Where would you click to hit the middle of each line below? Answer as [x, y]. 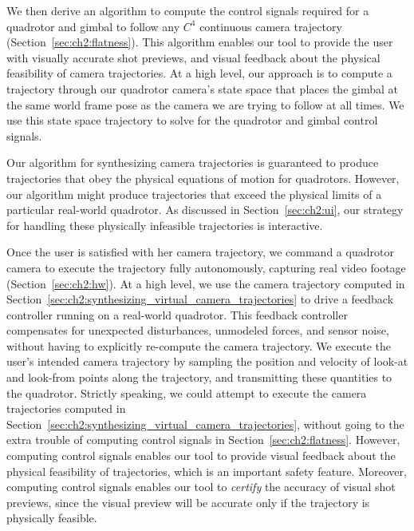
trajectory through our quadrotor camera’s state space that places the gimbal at [202, 88]
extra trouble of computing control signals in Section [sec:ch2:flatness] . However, [203, 440]
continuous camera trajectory [271, 26]
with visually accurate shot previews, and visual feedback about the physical [193, 57]
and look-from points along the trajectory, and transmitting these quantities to [199, 377]
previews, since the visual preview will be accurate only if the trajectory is [188, 502]
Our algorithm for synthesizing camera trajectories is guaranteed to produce [193, 162]
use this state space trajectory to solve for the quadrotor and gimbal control [192, 120]
